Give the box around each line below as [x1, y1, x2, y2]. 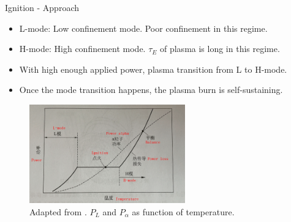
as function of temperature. [132, 205, 235, 218]
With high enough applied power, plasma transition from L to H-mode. [19, 62, 287, 75]
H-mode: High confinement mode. [19, 42, 146, 55]
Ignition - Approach [5, 1, 80, 13]
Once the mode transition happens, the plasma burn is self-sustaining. [19, 83, 283, 96]
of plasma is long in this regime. [159, 42, 280, 55]
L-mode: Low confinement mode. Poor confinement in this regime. [19, 21, 268, 34]
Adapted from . [29, 205, 87, 218]
